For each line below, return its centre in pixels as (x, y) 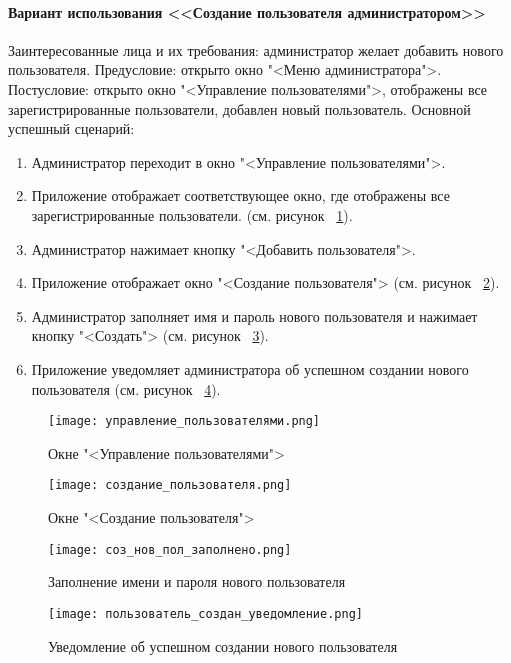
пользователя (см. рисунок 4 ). (126, 388)
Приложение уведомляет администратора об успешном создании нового (250, 368)
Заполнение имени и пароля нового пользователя (197, 581)
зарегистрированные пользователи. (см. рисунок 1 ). (192, 214)
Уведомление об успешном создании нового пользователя (223, 645)
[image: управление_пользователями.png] (184, 421)
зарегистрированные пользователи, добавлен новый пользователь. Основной (239, 108)
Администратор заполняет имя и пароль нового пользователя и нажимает (254, 315)
